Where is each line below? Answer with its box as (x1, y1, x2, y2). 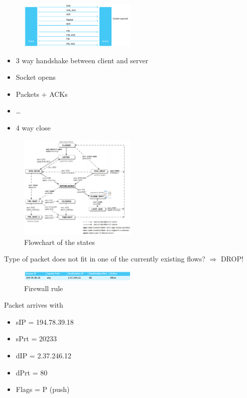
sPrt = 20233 (16, 333, 57, 344)
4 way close (16, 122, 51, 133)
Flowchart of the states (24, 236, 95, 247)
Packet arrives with (4, 300, 63, 310)
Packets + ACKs (16, 88, 68, 99)
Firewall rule (24, 283, 63, 293)
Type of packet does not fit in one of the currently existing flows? (4, 253, 205, 264)
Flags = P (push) (16, 384, 70, 394)
